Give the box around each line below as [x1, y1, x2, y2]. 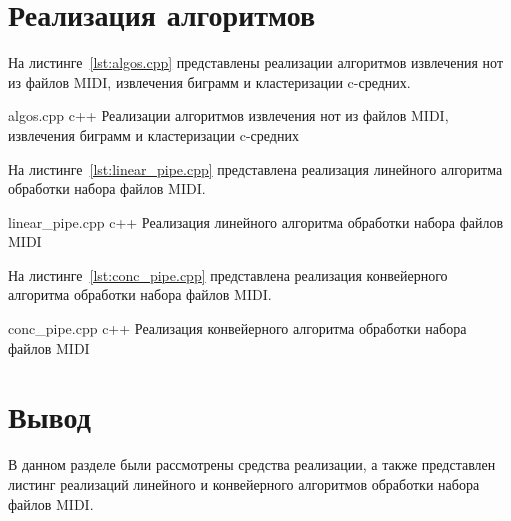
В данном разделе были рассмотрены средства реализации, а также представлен [8, 454, 496, 475]
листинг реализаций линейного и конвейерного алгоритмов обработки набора [8, 473, 480, 494]
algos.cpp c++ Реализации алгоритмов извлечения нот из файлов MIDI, [8, 105, 449, 126]
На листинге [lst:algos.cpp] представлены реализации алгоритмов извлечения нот [8, 52, 504, 73]
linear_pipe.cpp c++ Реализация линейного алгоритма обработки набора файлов [8, 211, 504, 232]
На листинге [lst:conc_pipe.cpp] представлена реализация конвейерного [8, 264, 448, 285]
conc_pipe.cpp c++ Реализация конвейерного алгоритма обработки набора [8, 318, 467, 339]
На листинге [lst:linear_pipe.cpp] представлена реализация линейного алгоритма [8, 158, 503, 179]
